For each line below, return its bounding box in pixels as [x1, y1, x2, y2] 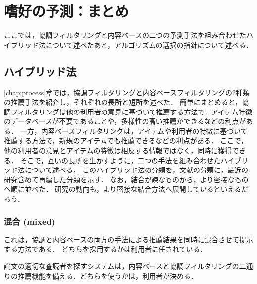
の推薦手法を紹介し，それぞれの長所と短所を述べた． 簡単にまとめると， [4, 97, 242, 107]
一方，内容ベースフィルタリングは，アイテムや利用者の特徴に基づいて [20, 125, 248, 136]
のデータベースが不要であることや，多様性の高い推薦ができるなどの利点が [4, 116, 246, 126]
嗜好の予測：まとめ [4, 1, 129, 21]
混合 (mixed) [4, 215, 55, 227]
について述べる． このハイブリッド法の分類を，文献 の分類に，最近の [24, 165, 249, 175]
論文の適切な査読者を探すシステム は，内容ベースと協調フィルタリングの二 [4, 261, 246, 271]
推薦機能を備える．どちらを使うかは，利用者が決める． [17, 270, 198, 281]
